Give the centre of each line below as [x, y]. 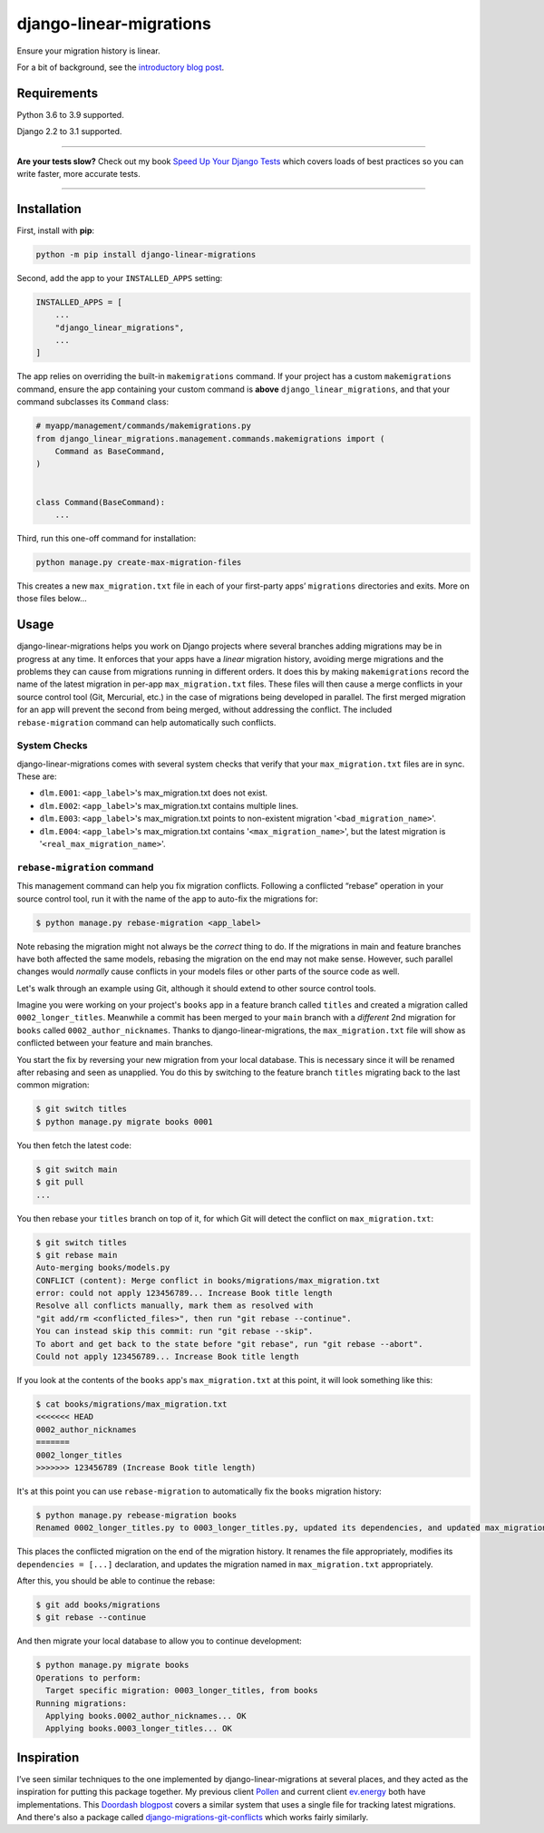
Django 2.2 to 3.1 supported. [69, 132]
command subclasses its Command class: [93, 402]
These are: [37, 776]
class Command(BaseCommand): [101, 502]
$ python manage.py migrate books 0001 [124, 1121]
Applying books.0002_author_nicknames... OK [146, 1716]
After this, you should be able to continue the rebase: [116, 1581]
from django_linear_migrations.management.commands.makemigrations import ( [210, 439]
